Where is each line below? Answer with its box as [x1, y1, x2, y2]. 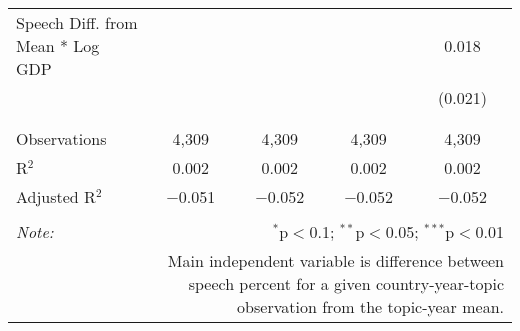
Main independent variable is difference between [167, 249, 504, 272]
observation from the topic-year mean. [237, 295, 504, 318]
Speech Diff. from [16, 11, 138, 34]
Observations [16, 127, 107, 150]
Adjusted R [16, 185, 96, 208]
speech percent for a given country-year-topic [188, 272, 504, 295]
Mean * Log [16, 34, 100, 57]
